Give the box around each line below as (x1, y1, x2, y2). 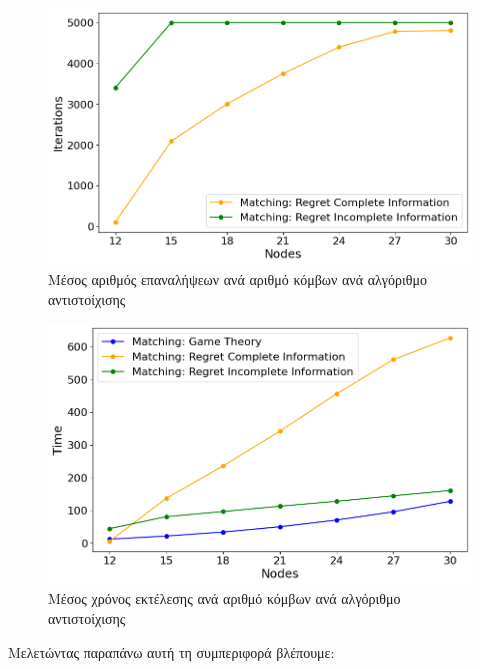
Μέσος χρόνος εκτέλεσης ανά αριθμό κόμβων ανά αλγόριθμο (48, 588, 401, 609)
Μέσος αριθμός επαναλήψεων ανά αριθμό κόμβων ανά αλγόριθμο (48, 269, 427, 290)
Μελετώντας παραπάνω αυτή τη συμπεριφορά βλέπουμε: (8, 641, 335, 662)
